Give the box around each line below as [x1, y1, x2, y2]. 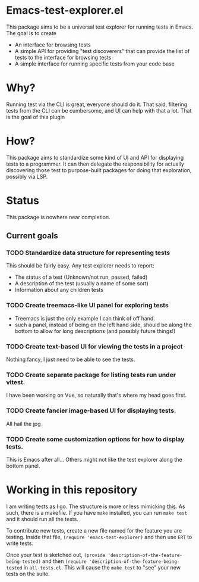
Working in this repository [6, 483, 138, 497]
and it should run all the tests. [6, 515, 78, 522]
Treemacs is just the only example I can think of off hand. [14, 315, 156, 322]
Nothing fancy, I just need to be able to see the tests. [6, 356, 135, 363]
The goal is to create [6, 29, 57, 36]
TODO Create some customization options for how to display [6, 435, 185, 443]
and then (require [42, 558, 87, 565]
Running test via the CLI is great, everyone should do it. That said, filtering [6, 101, 188, 108]
